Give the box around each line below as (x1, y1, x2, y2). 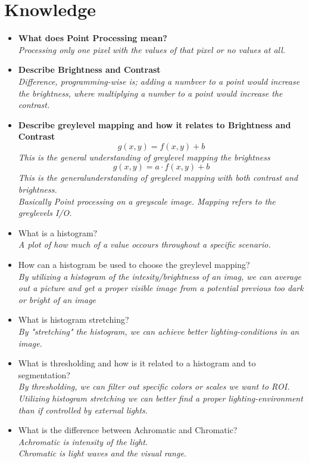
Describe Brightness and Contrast (18, 63, 161, 76)
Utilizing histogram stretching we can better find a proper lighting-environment (18, 391, 303, 404)
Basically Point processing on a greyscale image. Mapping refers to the (18, 195, 276, 207)
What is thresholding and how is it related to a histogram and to (18, 357, 256, 369)
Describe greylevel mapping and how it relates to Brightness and (18, 118, 291, 131)
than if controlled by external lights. (18, 403, 148, 416)
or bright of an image (18, 293, 96, 305)
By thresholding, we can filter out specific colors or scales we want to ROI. (18, 380, 290, 393)
